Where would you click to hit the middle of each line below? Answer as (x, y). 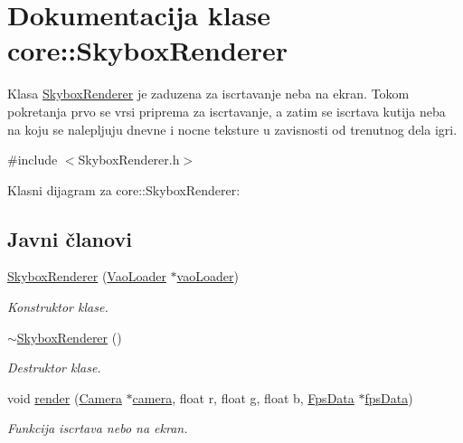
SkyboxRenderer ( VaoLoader (87, 276)
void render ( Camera (65, 397)
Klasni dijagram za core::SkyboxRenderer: (124, 189)
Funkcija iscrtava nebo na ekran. (98, 428)
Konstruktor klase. (58, 307)
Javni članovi (70, 238)
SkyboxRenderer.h (129, 160)
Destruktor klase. (54, 368)
